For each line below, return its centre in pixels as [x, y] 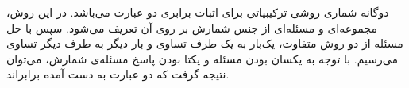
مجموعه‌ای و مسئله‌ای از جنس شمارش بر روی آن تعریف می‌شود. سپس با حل [192, 27]
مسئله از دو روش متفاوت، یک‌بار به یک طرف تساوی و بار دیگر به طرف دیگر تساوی [205, 43]
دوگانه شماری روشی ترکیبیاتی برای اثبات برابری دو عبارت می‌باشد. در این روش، [198, 12]
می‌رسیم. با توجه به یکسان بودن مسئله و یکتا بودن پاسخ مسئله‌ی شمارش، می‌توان [202, 58]
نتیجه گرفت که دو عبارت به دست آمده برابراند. [118, 74]
